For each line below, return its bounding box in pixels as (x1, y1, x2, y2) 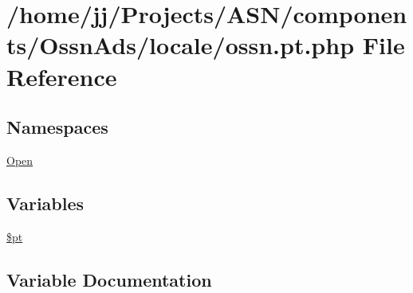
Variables (6, 190, 85, 215)
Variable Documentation (6, 267, 212, 291)
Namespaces (6, 115, 108, 139)
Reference (6, 60, 117, 92)
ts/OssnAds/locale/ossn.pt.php (6, 29, 355, 61)
